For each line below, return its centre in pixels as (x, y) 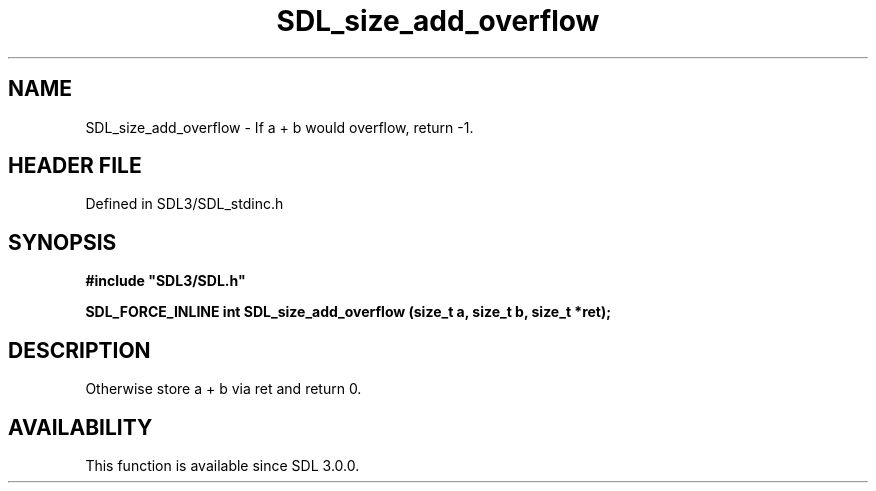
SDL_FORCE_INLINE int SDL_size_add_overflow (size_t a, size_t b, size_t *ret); (348, 312)
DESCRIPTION (79, 350)
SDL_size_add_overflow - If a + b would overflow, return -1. (279, 127)
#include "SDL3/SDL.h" (165, 281)
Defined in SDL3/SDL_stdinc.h (184, 204)
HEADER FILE (75, 166)
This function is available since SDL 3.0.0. (222, 465)
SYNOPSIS (62, 242)
